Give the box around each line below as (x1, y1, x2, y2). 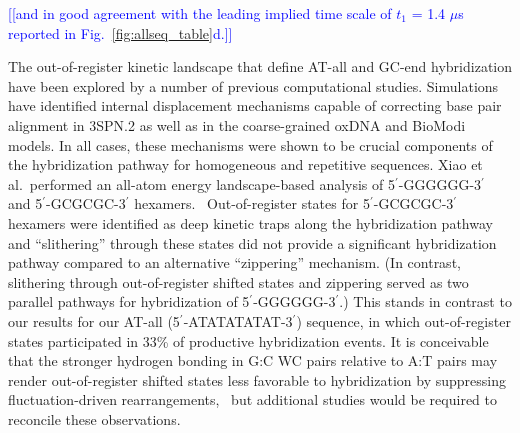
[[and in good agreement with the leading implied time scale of (8, 3, 392, 23)
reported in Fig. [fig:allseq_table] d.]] (8, 22, 233, 43)
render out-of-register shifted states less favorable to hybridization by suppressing (8, 369, 506, 390)
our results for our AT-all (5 (8, 310, 180, 331)
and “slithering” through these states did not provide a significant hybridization (8, 232, 497, 253)
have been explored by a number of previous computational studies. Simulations (8, 75, 499, 96)
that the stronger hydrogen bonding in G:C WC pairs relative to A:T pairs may (8, 350, 498, 371)
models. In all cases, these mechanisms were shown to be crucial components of (8, 134, 493, 155)
